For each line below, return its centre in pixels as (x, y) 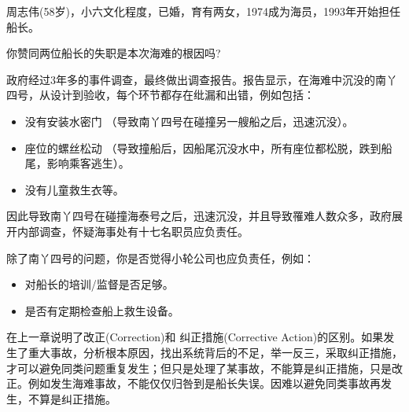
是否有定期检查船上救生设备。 (102, 310)
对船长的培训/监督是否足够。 (99, 284)
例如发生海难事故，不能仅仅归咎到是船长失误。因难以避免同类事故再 (204, 383)
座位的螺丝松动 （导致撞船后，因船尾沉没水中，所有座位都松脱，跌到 (203, 147)
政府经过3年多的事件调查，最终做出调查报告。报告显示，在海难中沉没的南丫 (202, 79)
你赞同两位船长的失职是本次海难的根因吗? (114, 53)
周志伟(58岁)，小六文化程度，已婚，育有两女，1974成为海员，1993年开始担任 (203, 11)
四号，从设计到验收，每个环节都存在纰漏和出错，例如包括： (160, 95)
